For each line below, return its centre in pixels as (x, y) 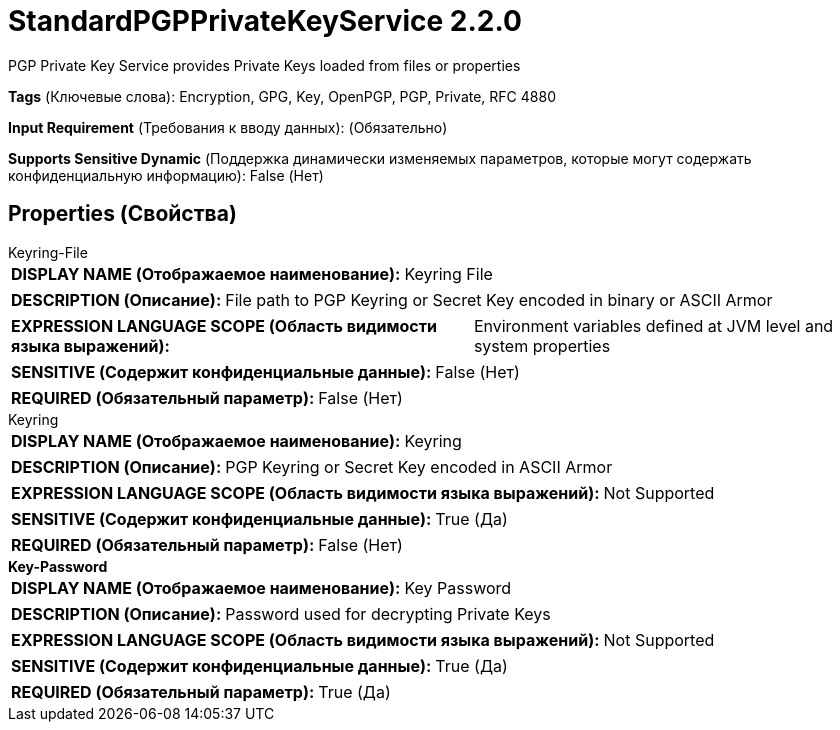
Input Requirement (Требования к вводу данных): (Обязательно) (228, 127)
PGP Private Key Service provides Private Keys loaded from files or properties (264, 65)
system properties (542, 345)
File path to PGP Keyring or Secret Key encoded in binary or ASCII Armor (499, 299)
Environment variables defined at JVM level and (653, 325)
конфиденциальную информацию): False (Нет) (166, 175)
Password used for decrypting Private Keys (388, 613)
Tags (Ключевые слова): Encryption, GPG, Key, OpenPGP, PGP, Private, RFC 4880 (282, 96)
